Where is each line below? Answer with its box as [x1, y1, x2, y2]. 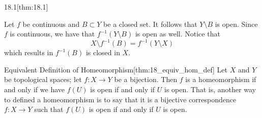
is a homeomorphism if [185, 74, 256, 85]
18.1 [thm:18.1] [4, 2, 48, 12]
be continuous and [22, 18, 80, 29]
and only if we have [4, 84, 65, 95]
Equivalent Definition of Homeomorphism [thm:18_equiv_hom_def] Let [4, 64, 228, 74]
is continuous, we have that [10, 28, 95, 39]
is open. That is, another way [164, 84, 256, 95]
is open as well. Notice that [135, 28, 220, 39]
